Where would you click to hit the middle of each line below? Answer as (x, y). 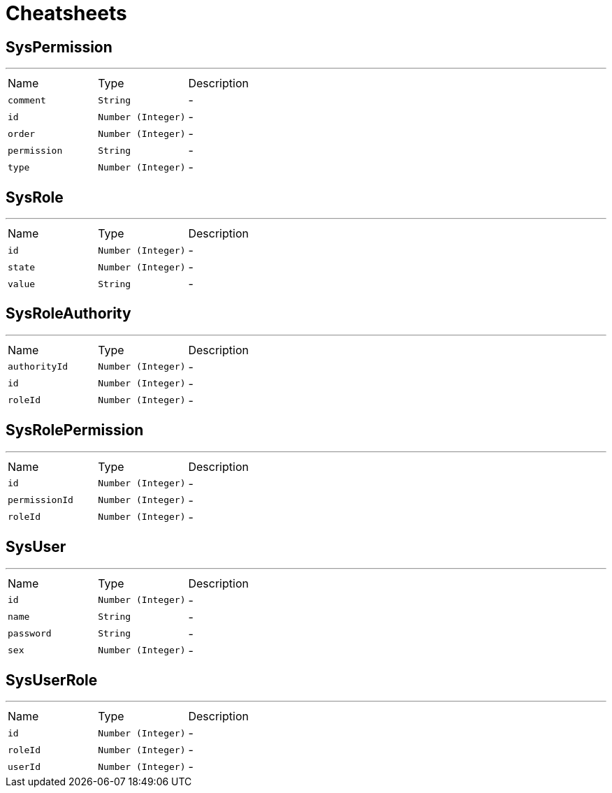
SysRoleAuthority (68, 314)
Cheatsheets (66, 13)
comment (27, 100)
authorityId (38, 367)
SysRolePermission (75, 430)
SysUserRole (52, 680)
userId (24, 766)
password (30, 634)
